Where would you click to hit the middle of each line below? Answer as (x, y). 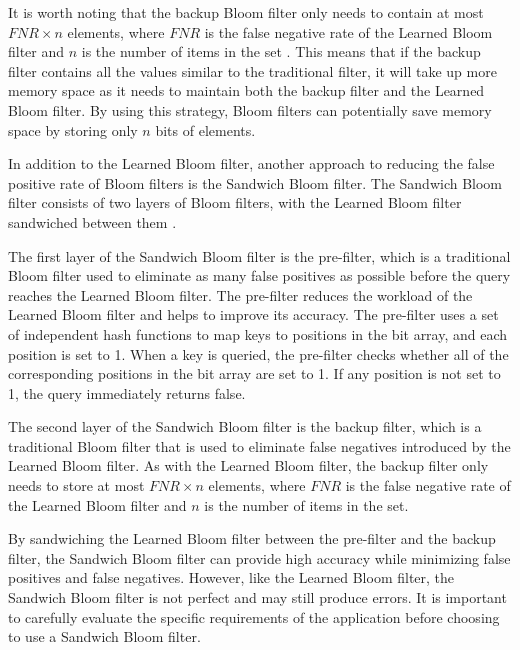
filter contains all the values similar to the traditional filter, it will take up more (252, 70)
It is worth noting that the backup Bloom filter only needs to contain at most (246, 12)
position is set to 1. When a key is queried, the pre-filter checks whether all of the (258, 353)
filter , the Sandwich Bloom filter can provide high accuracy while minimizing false (259, 557)
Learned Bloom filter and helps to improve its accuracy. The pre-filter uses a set (253, 314)
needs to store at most (76, 485)
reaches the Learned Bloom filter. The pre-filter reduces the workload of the (240, 294)
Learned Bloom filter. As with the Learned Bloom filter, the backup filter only (248, 465)
